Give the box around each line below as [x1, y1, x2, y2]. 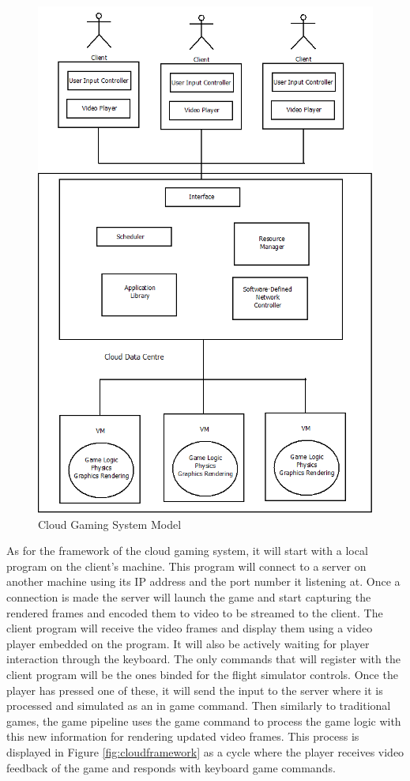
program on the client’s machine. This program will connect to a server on [6, 557, 367, 574]
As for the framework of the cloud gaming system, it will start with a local [6, 542, 368, 559]
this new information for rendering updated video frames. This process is [6, 728, 359, 745]
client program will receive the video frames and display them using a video [6, 620, 373, 636]
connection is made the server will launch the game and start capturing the [6, 589, 371, 606]
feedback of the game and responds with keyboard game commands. [6, 759, 336, 775]
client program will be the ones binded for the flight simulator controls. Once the [6, 666, 398, 682]
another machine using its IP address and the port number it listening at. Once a [6, 573, 401, 590]
